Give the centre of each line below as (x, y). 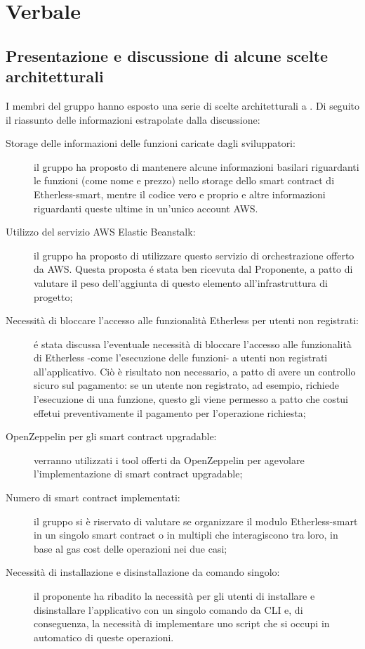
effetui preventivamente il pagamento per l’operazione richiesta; (170, 412)
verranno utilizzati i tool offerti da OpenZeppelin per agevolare (169, 460)
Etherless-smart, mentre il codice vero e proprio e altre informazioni (180, 194)
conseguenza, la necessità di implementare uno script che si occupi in (182, 623)
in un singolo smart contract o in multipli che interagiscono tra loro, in (186, 535)
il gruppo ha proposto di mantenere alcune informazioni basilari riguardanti (197, 166)
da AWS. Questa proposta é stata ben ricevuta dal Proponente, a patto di (193, 269)
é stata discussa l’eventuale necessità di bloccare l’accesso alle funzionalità (193, 343)
